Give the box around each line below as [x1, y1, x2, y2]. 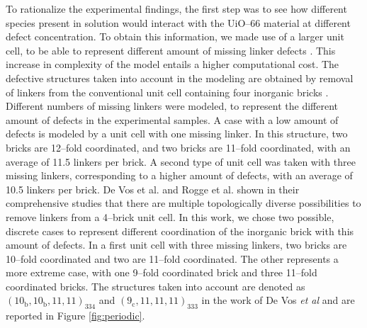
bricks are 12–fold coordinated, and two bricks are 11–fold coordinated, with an [6, 140, 351, 154]
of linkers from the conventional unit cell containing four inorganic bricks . [6, 84, 329, 99]
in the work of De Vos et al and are [201, 293, 355, 307]
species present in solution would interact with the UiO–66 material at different [6, 15, 351, 30]
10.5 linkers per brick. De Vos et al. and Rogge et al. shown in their [6, 181, 300, 196]
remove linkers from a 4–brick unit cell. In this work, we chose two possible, [6, 209, 334, 224]
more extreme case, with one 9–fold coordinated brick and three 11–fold [6, 265, 317, 280]
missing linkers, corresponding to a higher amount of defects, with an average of [6, 168, 353, 183]
